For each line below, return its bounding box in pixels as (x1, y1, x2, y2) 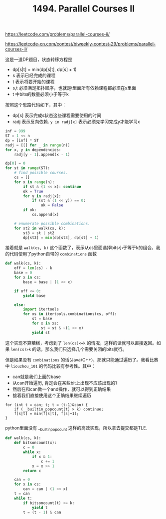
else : (14, 302, 26, 307)
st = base (31, 316, 52, 321)
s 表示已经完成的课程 (12, 72, 56, 78)
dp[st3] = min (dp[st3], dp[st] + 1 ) (23, 235, 99, 240)
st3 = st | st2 (23, 230, 55, 235)
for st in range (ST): (5, 165, 50, 170)
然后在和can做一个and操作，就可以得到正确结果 (12, 386, 111, 392)
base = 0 (14, 270, 32, 275)
